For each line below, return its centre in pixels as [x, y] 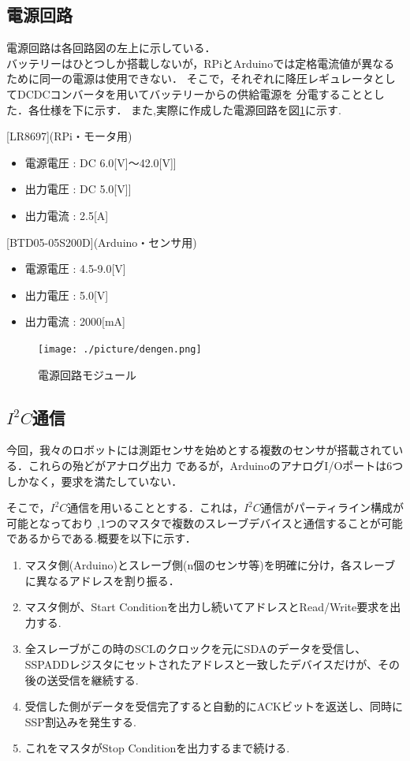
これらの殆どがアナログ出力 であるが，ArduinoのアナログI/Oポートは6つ [216, 465]
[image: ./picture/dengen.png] [120, 349]
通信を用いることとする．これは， [155, 507]
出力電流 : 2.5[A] [67, 215]
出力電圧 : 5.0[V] [67, 295]
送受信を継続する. [93, 679]
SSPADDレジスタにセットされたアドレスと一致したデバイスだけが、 [201, 664]
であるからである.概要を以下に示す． [101, 538]
